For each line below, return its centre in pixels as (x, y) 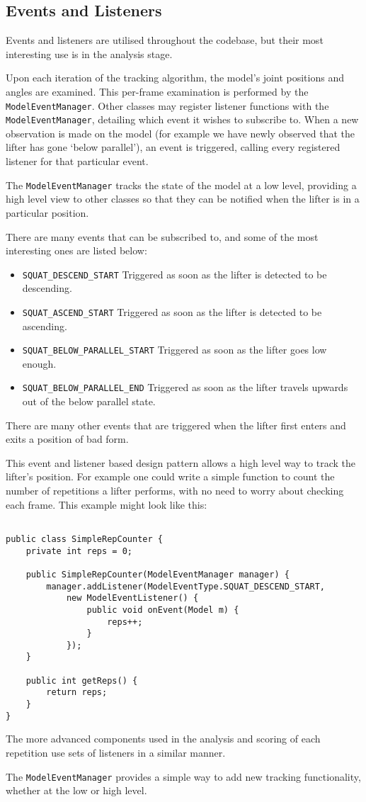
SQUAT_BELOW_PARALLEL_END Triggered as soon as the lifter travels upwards (185, 387)
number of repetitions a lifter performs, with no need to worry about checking (175, 491)
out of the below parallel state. (89, 401)
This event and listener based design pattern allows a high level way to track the (181, 462)
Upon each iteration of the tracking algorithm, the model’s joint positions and (175, 78)
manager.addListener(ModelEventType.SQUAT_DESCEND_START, (186, 586)
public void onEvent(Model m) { (163, 610)
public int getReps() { (82, 680)
